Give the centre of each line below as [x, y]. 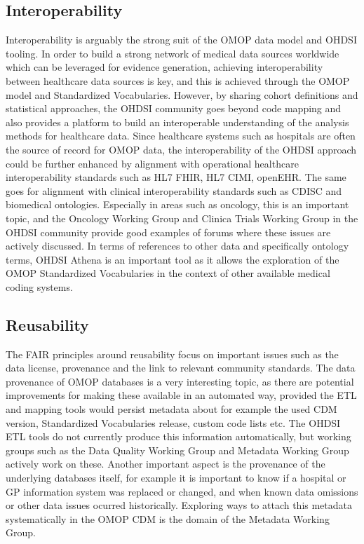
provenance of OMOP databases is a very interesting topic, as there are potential [180, 381]
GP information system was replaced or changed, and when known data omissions [182, 491]
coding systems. [39, 286]
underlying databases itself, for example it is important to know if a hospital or [176, 478]
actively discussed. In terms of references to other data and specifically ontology [177, 246]
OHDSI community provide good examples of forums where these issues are [168, 232]
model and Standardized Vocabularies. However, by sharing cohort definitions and [182, 94]
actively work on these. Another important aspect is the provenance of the [166, 464]
